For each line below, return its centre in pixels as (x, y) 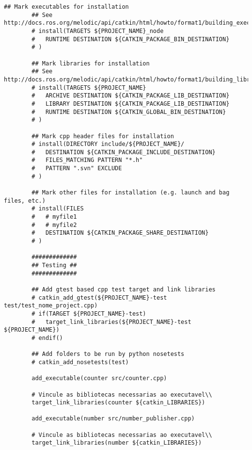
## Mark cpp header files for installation (103, 136)
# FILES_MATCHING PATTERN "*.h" (87, 160)
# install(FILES (58, 209)
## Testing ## (54, 265)
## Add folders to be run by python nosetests (108, 354)
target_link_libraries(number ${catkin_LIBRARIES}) (117, 443)
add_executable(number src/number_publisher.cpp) (113, 419)
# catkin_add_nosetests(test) (80, 362)
